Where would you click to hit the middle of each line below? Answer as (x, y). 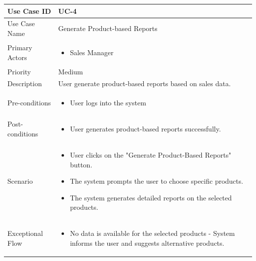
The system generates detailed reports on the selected (151, 197)
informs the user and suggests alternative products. (147, 243)
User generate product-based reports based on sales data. (144, 83)
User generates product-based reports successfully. (145, 129)
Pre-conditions (29, 103)
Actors (17, 57)
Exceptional (25, 233)
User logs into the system (108, 103)
